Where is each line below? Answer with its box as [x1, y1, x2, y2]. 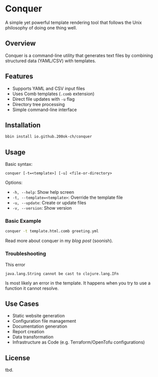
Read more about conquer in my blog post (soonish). [5, 238, 113, 244]
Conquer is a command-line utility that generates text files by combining [5, 52, 153, 58]
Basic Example [5, 217, 41, 224]
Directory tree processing [12, 101, 65, 107]
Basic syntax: [5, 161, 33, 167]
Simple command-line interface [12, 107, 77, 113]
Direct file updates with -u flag [12, 96, 75, 102]
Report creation [12, 329, 45, 335]
